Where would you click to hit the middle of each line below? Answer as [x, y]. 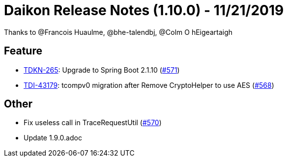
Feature [23, 51]
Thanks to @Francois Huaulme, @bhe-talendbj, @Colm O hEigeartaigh [118, 32]
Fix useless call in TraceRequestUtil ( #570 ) [93, 123]
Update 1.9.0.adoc [53, 138]
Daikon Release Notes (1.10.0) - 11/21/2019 [144, 10]
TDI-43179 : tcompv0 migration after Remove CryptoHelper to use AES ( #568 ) [149, 85]
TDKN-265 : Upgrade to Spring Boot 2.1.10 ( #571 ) [102, 70]
